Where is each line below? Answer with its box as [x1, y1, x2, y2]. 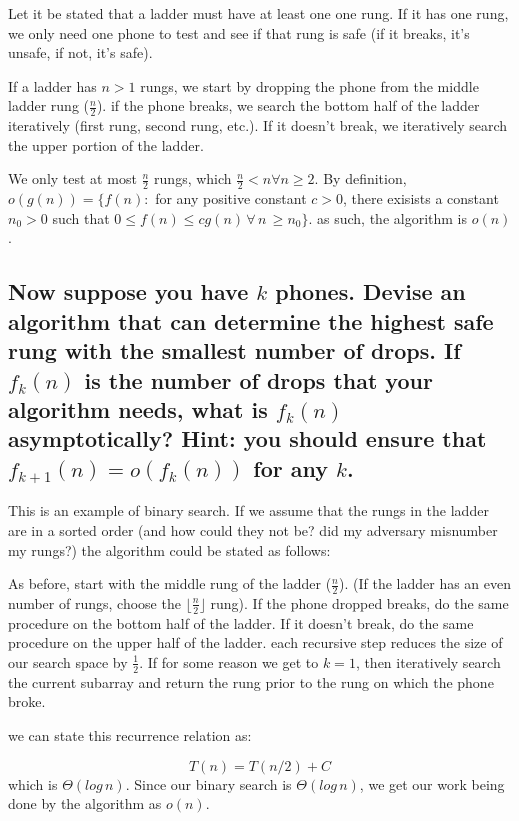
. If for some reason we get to [139, 651, 319, 672]
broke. [8, 691, 46, 712]
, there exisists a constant [343, 188, 499, 209]
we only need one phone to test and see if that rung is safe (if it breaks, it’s [8, 22, 470, 43]
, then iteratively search [355, 651, 501, 672]
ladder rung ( [8, 95, 89, 116]
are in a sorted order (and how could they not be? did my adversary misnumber [8, 519, 498, 540]
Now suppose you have [8, 276, 249, 307]
